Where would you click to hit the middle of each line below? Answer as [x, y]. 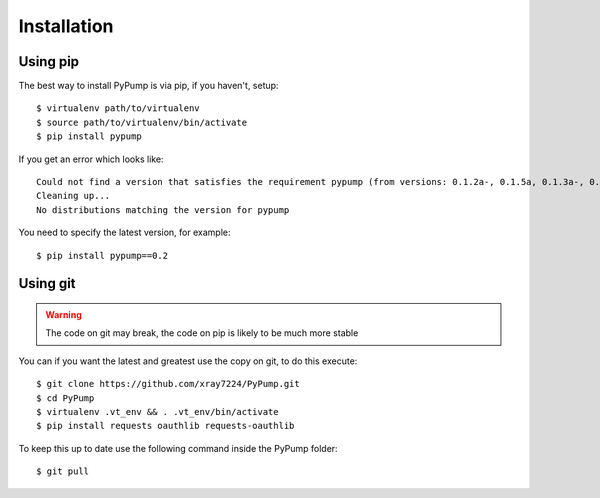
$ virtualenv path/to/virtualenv [118, 108]
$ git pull [63, 471]
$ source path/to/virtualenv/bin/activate [142, 122]
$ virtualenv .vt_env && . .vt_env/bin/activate [157, 411]
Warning [63, 314]
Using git [47, 283]
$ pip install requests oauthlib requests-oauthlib [165, 426]
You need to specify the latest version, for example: [124, 232]
